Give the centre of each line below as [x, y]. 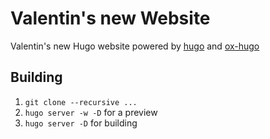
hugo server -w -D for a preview [91, 112]
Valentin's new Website [110, 18]
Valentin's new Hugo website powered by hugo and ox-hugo [135, 46]
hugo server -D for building [81, 123]
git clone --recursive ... [81, 102]
